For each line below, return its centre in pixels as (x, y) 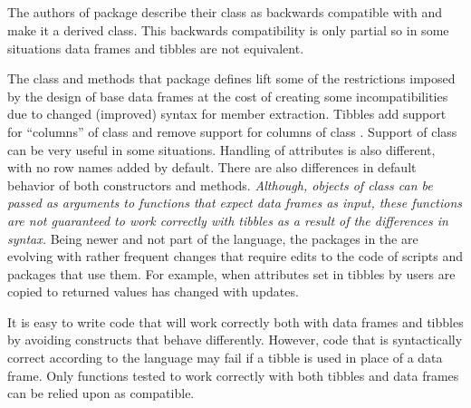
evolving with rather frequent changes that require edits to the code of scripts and (235, 256)
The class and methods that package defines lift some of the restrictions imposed (231, 78)
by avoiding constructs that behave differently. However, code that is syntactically (235, 340)
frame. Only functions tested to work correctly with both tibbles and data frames (233, 375)
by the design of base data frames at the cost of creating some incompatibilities (228, 96)
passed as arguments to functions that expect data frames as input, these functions (235, 203)
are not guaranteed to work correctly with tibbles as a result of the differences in (228, 220)
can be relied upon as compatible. (101, 393)
